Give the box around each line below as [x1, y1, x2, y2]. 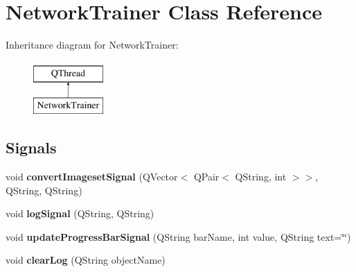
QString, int [235, 169, 287, 184]
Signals [6, 137, 57, 158]
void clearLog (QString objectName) [6, 253, 166, 267]
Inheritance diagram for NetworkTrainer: [6, 37, 179, 52]
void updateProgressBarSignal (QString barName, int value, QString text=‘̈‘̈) [6, 229, 351, 244]
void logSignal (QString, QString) [6, 206, 154, 221]
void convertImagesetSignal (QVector [6, 169, 178, 184]
